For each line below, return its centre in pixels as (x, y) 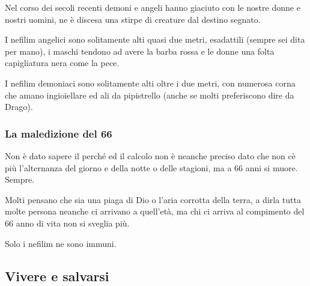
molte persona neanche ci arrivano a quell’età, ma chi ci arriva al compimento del (155, 211)
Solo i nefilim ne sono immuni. (61, 243)
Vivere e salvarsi (57, 275)
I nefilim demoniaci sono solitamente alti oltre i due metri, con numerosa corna (150, 83)
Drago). (19, 107)
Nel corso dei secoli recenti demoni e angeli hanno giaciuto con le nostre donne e (153, 7)
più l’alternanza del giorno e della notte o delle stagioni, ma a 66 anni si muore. (151, 167)
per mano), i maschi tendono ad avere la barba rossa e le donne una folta (140, 51)
